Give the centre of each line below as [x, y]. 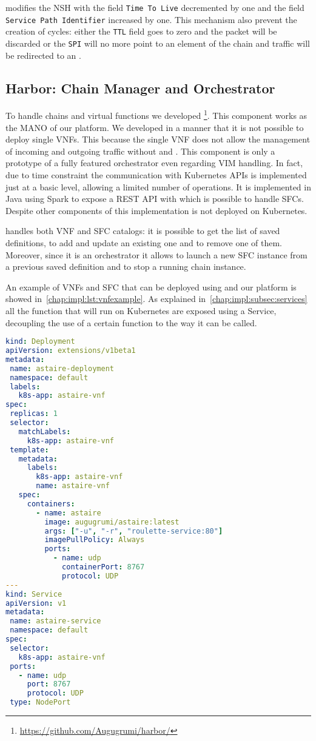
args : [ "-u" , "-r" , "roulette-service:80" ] [134, 531]
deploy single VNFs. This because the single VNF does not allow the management [158, 139]
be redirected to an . [43, 55]
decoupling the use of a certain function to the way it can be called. [131, 322]
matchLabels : [45, 431]
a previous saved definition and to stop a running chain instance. [126, 267]
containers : [51, 504]
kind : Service [34, 594]
